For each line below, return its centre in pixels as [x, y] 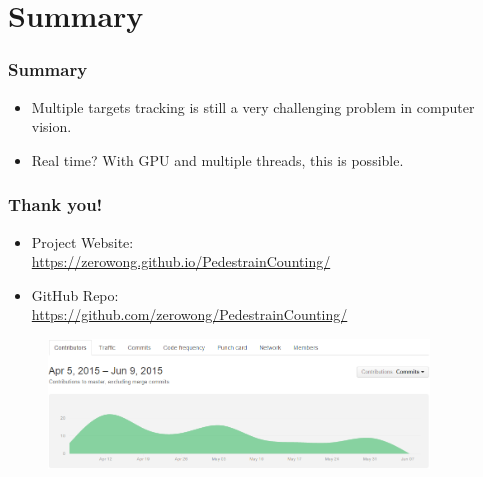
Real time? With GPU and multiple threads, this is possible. [217, 159]
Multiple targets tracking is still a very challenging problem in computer [253, 106]
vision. [51, 126]
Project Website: [82, 241]
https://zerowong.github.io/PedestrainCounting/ [181, 261]
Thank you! [55, 204]
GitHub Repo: [75, 294]
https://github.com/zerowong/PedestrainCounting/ [189, 314]
